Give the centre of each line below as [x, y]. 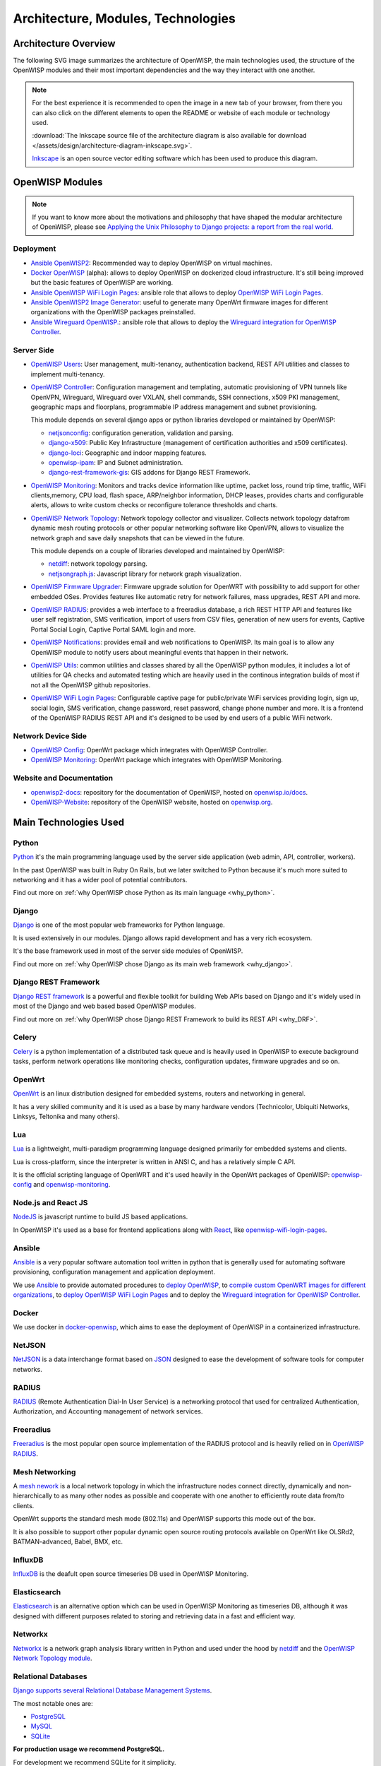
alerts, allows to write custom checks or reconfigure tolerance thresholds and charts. [154, 505]
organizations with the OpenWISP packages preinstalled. [113, 312]
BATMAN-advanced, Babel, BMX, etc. [68, 1541]
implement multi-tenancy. [68, 374]
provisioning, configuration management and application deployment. [114, 1272]
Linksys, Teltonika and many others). [66, 1116]
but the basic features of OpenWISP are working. [102, 283]
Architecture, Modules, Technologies [124, 18]
